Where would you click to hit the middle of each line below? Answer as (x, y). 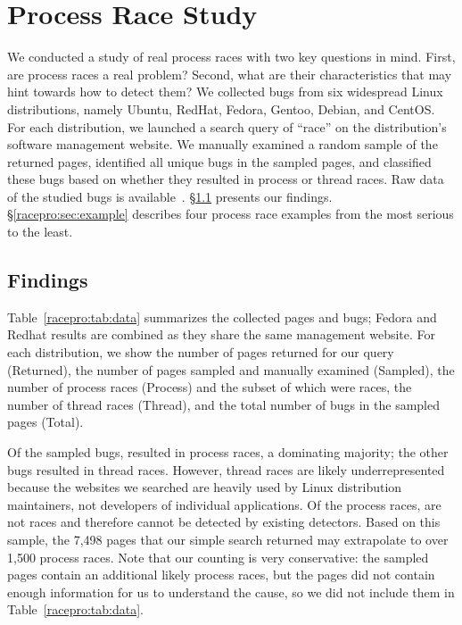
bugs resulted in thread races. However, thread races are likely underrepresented (226, 469)
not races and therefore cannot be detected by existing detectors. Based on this (224, 522)
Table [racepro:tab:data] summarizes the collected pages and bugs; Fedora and (222, 317)
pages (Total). (45, 422)
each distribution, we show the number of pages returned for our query (201, 352)
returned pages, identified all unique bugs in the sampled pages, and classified (219, 161)
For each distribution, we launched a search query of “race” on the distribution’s (227, 126)
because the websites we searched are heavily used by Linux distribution (205, 487)
